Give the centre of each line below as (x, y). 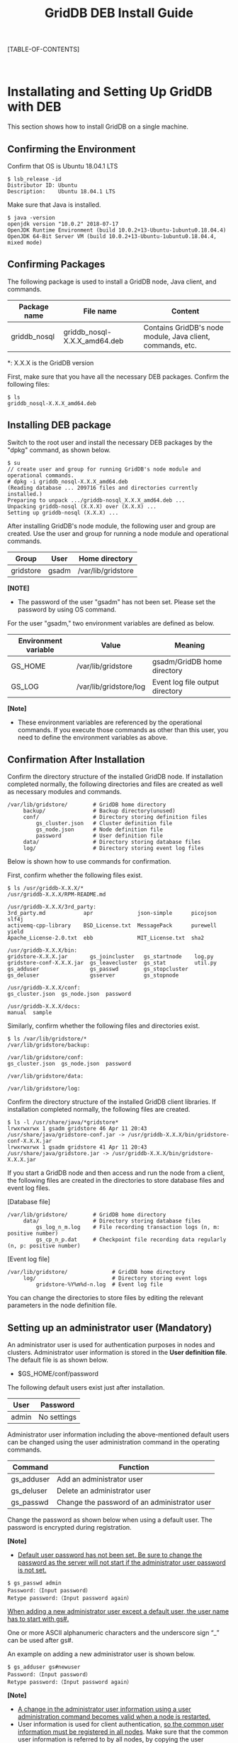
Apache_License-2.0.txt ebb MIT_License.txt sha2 (106, 938)
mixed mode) (25, 242)
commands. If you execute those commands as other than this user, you (123, 729)
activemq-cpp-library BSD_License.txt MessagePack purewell (112, 926)
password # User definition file (99, 836)
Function (134, 1467)
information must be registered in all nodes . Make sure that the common (123, 1732)
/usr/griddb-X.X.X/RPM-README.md (57, 895)
